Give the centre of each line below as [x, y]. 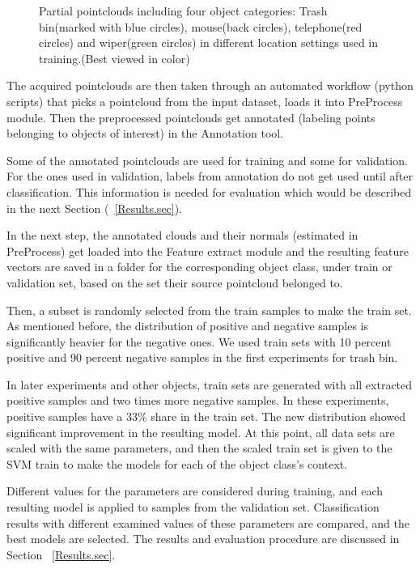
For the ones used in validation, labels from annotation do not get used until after [210, 176]
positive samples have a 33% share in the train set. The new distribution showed [206, 416]
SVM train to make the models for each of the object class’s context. [177, 463]
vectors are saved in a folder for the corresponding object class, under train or [199, 267]
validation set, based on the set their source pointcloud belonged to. [175, 282]
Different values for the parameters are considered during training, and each [195, 491]
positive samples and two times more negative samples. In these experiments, [198, 400]
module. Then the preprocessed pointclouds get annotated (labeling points [191, 117]
